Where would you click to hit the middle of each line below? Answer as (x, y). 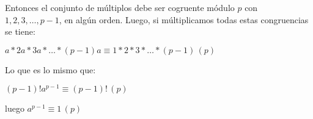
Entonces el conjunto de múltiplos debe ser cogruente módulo (120, 7)
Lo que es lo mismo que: (50, 69)
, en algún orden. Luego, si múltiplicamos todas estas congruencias (184, 19)
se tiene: (20, 31)
